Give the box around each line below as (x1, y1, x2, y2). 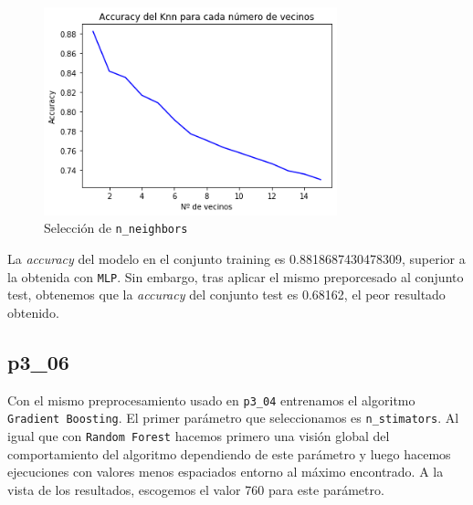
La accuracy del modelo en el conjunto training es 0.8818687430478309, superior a (7, 249, 466, 268)
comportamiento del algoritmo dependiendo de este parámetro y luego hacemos (7, 444, 451, 463)
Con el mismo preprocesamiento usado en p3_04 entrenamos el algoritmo (7, 390, 415, 409)
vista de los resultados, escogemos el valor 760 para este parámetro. (7, 479, 384, 499)
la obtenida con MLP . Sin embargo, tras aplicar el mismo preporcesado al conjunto (7, 267, 464, 286)
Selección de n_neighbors (44, 218, 188, 237)
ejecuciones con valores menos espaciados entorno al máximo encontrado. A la (7, 462, 444, 481)
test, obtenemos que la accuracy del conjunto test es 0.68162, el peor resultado (7, 285, 446, 304)
